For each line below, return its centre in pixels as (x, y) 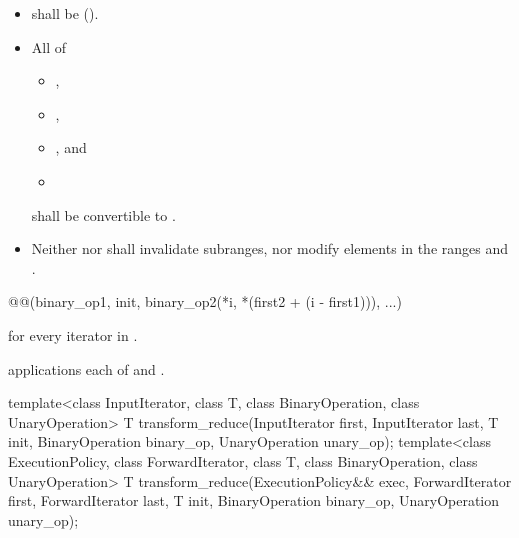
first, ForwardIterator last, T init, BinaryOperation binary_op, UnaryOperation (254, 500)
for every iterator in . (73, 334)
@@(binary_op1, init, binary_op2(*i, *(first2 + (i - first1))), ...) (205, 301)
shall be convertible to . (103, 214)
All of (49, 46)
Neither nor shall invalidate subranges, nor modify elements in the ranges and (270, 248)
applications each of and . (86, 368)
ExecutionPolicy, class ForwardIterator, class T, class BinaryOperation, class (243, 460)
